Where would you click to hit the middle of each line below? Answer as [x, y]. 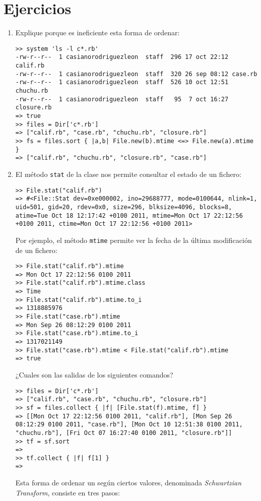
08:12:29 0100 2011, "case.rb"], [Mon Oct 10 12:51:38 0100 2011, [129, 425]
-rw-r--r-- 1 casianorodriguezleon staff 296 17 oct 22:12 [122, 57]
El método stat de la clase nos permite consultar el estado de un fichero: [128, 174]
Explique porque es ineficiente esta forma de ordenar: [97, 33]
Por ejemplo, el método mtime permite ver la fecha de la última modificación [134, 240]
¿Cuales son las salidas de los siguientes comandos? [94, 374]
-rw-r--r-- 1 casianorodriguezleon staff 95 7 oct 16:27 [122, 99]
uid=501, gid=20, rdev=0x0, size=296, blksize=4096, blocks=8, [124, 207]
